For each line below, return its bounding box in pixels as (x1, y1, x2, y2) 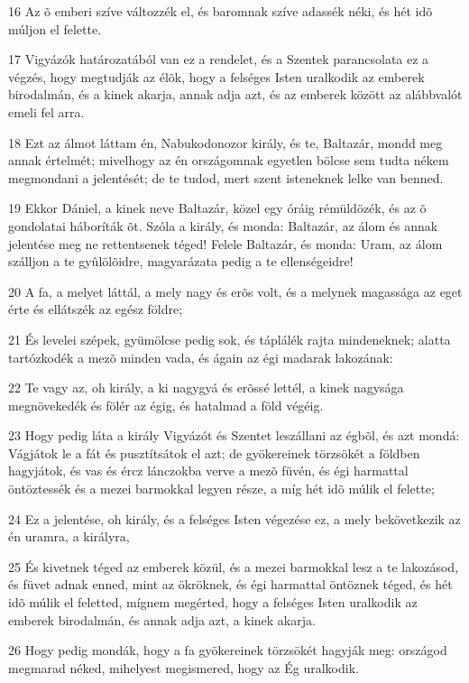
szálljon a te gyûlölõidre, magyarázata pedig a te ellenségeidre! (8, 252, 354, 271)
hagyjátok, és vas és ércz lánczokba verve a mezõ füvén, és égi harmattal (8, 461, 409, 480)
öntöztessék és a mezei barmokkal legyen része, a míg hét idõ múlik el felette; (8, 479, 435, 498)
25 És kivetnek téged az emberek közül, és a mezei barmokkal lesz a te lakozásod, (8, 557, 459, 576)
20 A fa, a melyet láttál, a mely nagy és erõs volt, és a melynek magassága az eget (8, 282, 463, 300)
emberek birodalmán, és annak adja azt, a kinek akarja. (8, 610, 316, 629)
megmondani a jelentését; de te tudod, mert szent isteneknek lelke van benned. (8, 168, 444, 187)
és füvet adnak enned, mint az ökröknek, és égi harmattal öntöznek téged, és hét (8, 575, 453, 594)
